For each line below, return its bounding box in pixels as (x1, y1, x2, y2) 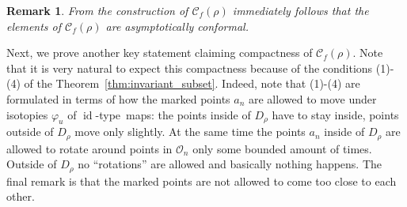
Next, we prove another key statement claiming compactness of (6, 44, 313, 61)
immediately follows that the (232, 2, 369, 18)
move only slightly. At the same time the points (74, 123, 306, 140)
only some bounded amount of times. (192, 140, 372, 156)
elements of (6, 17, 62, 34)
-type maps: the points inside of (95, 106, 251, 122)
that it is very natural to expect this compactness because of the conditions (6, 59, 373, 76)
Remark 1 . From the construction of (6, 2, 188, 18)
